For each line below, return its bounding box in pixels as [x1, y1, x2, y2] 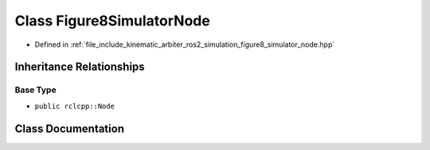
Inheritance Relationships [14, 60, 145, 74]
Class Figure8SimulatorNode [14, 12, 210, 29]
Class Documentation [14, 121, 125, 135]
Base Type [14, 84, 57, 95]
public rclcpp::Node [34, 102, 115, 110]
